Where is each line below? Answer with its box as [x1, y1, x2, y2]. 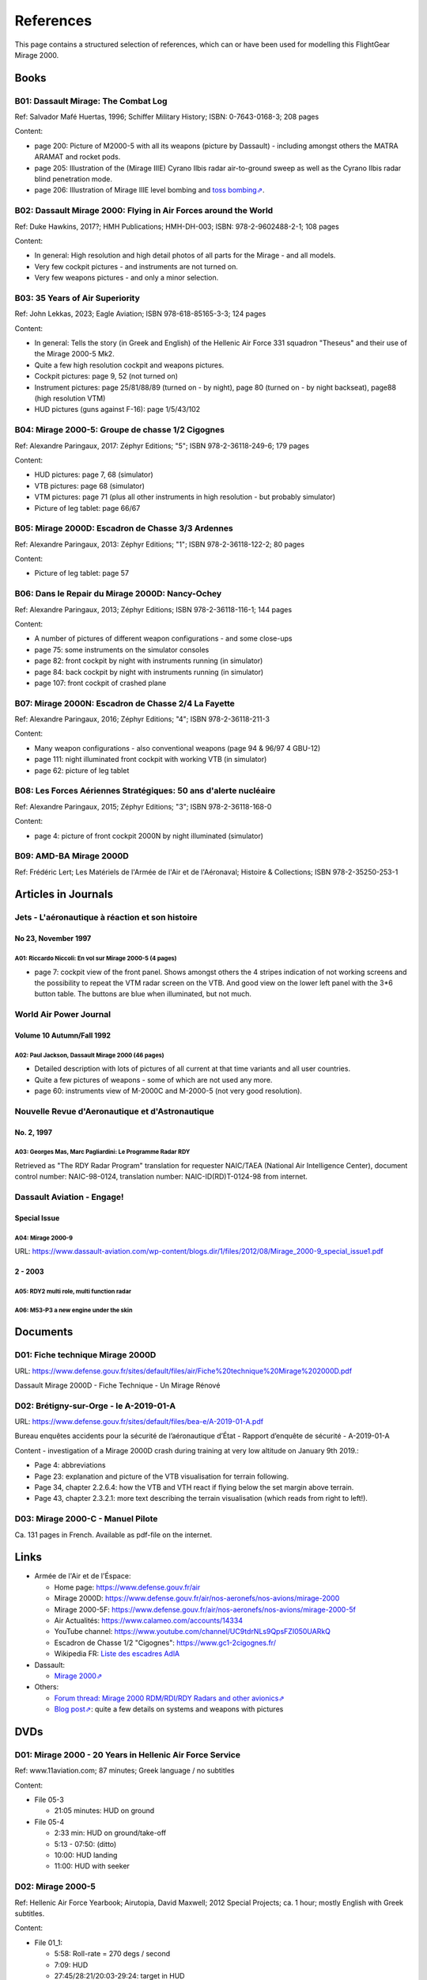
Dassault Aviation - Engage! [14, 1192, 124, 1203]
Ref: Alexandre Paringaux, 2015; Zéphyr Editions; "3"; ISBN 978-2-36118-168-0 [14, 802, 272, 811]
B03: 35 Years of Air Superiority [14, 292, 140, 303]
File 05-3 [34, 1795, 65, 1805]
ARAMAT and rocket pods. [34, 152, 121, 162]
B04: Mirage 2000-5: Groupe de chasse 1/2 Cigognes [14, 425, 225, 436]
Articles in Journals [14, 888, 114, 901]
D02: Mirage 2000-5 [14, 1881, 96, 1892]
